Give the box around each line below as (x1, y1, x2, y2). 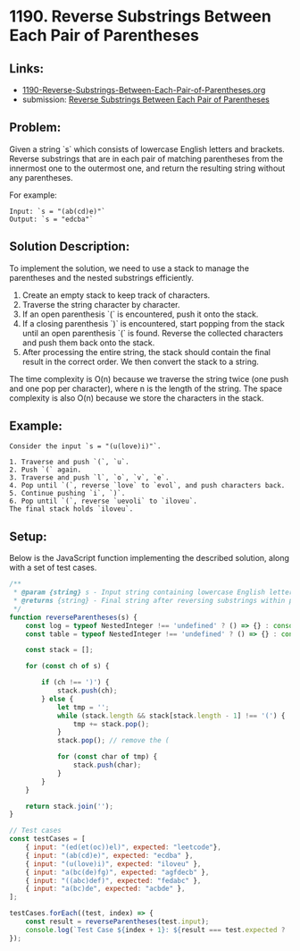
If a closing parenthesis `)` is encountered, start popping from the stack (21, 318, 286, 328)
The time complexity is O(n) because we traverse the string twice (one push (9, 373, 289, 384)
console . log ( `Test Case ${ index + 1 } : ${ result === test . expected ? (25, 925, 286, 934)
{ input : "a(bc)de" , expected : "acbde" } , (25, 884, 186, 894)
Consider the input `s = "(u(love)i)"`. (9, 442, 162, 451)
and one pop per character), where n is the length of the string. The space (9, 383, 283, 394)
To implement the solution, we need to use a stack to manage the (9, 262, 250, 274)
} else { (41, 694, 74, 703)
